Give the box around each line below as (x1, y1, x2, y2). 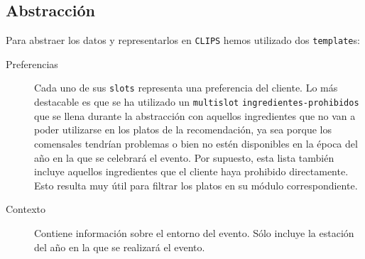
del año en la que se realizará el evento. (34, 239, 205, 254)
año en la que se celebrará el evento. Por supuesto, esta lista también (34, 150, 334, 165)
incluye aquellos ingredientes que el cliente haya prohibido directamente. (34, 164, 349, 179)
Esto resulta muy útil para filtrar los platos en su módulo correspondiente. (34, 177, 358, 192)
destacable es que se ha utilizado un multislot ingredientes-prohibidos (34, 94, 359, 109)
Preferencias (6, 56, 58, 71)
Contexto (6, 202, 45, 216)
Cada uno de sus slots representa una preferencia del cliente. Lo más (34, 80, 338, 95)
